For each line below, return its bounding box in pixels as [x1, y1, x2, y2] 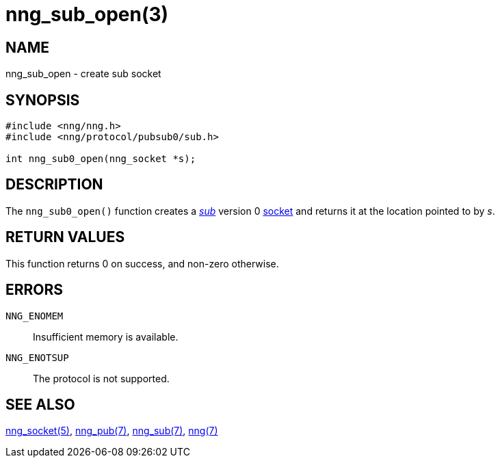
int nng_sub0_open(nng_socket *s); [5, 153, 196, 165]
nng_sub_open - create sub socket [5, 68, 161, 80]
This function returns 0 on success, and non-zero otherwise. [5, 257, 279, 269]
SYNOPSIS [5, 91, 80, 109]
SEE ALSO [5, 395, 75, 413]
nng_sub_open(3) [5, 3, 169, 26]
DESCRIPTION [5, 176, 103, 194]
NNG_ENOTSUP [5, 352, 69, 363]
